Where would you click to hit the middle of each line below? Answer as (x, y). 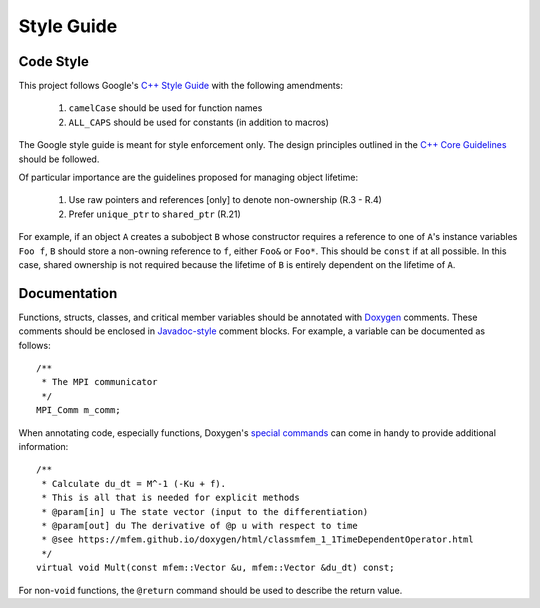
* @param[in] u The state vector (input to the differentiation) (205, 511)
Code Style (53, 61)
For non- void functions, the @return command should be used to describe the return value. (210, 590)
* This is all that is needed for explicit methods (170, 498)
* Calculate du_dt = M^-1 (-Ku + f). (134, 483)
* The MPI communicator (99, 382)
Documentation (68, 293)
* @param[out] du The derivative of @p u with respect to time (200, 525)
